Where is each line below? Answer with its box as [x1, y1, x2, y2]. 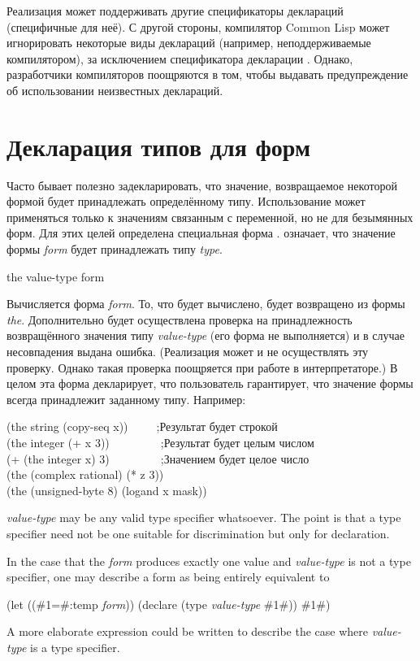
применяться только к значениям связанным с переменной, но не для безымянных [6, 208, 414, 225]
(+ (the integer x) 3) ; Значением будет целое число [6, 450, 310, 467]
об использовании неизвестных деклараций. [6, 81, 223, 98]
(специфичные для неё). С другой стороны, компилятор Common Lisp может [6, 18, 390, 35]
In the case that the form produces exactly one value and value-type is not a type [6, 552, 411, 569]
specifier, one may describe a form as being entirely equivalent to [6, 568, 330, 585]
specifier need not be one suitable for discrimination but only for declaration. [6, 524, 390, 541]
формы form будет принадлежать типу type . [6, 241, 223, 258]
